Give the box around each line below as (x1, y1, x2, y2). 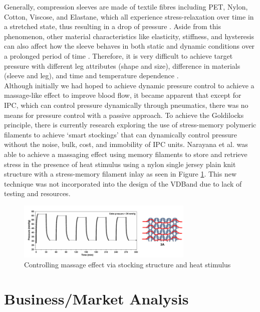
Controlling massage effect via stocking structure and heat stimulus (24, 259, 231, 269)
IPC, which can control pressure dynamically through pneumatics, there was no (4, 99, 248, 110)
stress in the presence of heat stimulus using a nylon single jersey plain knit (4, 159, 236, 169)
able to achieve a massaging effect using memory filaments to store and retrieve (4, 148, 247, 159)
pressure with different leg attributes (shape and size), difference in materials (4, 60, 240, 71)
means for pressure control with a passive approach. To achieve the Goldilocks (4, 109, 244, 120)
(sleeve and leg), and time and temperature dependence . (4, 70, 179, 81)
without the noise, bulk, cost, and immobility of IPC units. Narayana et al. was (4, 139, 248, 149)
